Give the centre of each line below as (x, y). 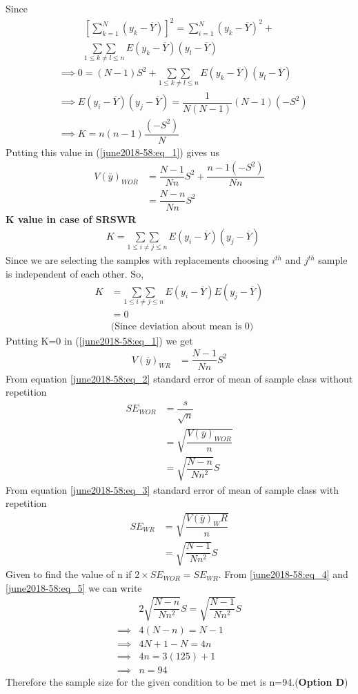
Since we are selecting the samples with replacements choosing (137, 260)
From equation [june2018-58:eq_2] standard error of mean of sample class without (179, 378)
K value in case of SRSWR (71, 219)
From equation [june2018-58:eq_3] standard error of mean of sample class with (172, 489)
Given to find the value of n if (69, 574)
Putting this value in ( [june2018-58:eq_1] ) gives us (113, 152)
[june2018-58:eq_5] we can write (74, 587)
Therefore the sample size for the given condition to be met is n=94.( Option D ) (177, 682)
